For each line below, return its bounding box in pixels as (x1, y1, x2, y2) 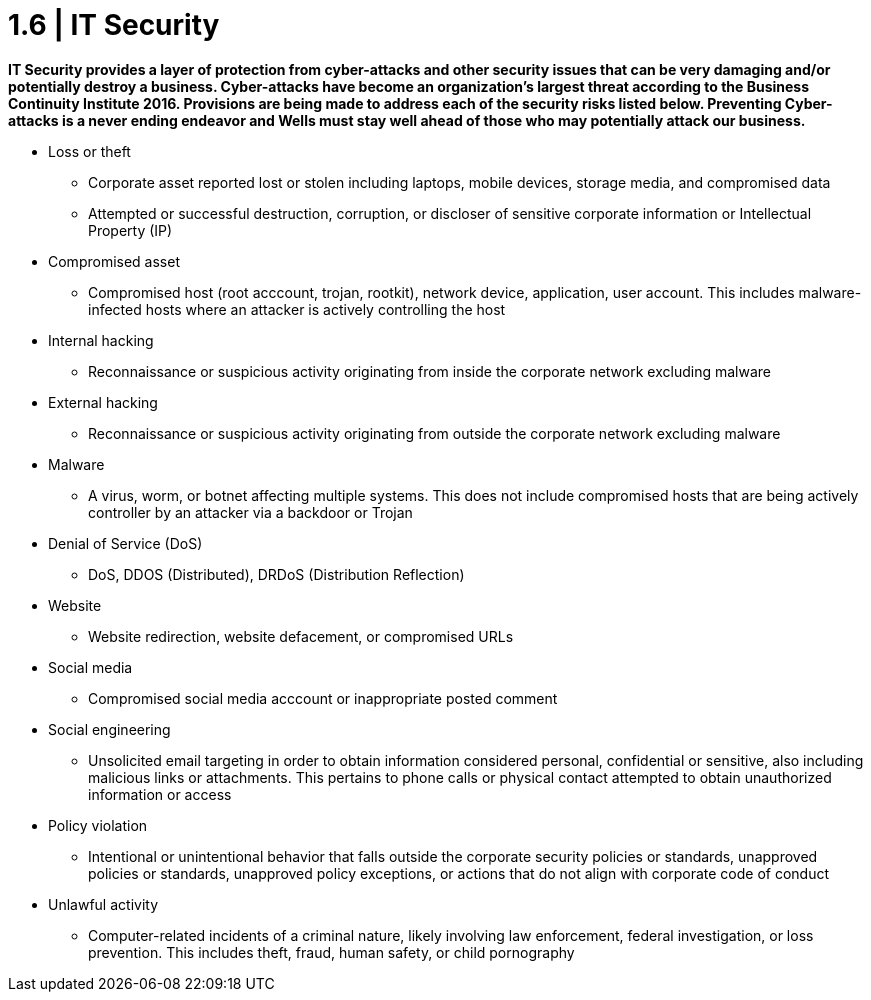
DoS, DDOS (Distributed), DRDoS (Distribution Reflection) (88, 565, 465, 583)
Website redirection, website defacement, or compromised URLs (88, 627, 514, 645)
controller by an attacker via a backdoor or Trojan (88, 503, 413, 521)
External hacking (48, 393, 158, 411)
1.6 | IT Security (8, 8, 220, 42)
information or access (88, 785, 232, 803)
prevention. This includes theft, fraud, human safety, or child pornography (88, 943, 575, 961)
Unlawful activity (48, 895, 158, 913)
